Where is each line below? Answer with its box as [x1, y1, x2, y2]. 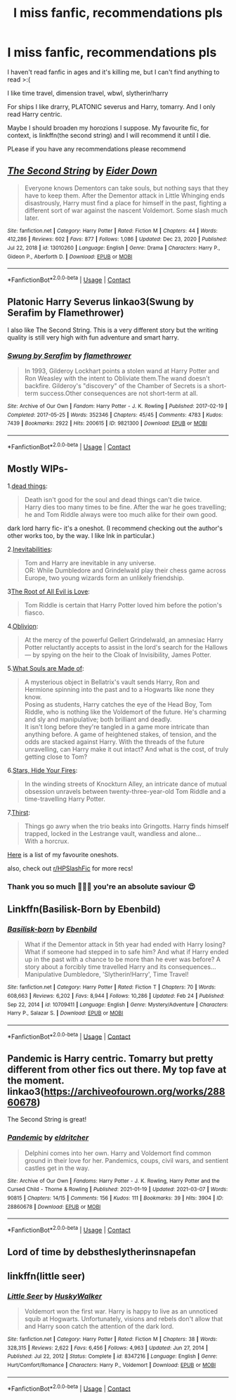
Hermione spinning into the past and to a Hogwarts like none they [24, 685, 215, 693]
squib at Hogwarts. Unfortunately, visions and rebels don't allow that [24, 1314, 223, 1323]
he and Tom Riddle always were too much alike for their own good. [24, 510, 218, 518]
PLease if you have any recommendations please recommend [7, 144, 186, 153]
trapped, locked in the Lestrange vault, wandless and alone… [24, 829, 202, 837]
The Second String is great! [7, 1115, 86, 1124]
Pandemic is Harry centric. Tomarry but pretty [7, 1053, 214, 1065]
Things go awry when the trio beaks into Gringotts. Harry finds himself [24, 821, 229, 830]
